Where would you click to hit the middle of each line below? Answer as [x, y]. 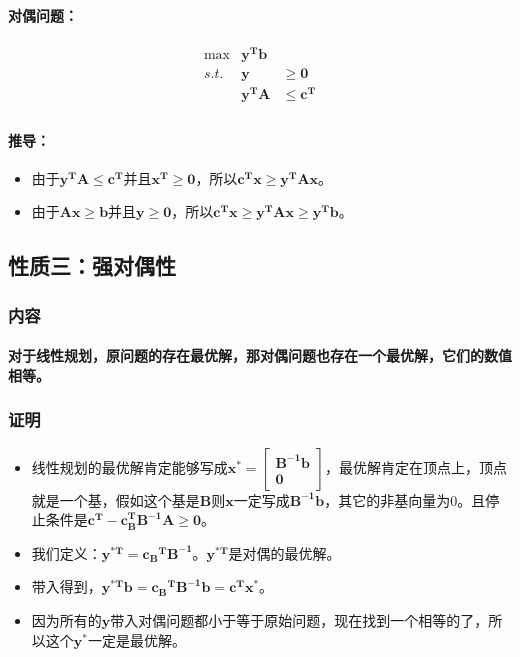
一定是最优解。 [136, 639]
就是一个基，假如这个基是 [115, 499]
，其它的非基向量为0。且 [405, 499]
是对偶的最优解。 [284, 552]
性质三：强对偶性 [92, 265]
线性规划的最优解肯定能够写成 [129, 466]
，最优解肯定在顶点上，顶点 [415, 466]
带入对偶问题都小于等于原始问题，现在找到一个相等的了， [299, 620]
